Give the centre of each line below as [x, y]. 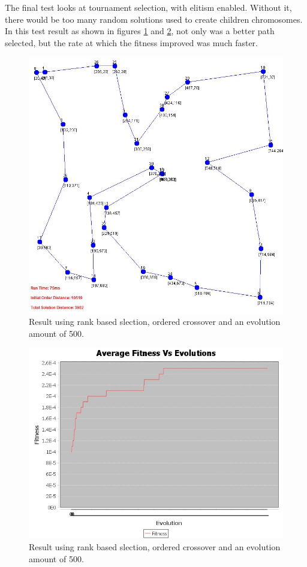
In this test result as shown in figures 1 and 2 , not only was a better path [140, 31]
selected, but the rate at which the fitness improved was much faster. [132, 42]
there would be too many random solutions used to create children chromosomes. [154, 19]
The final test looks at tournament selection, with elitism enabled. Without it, [148, 7]
